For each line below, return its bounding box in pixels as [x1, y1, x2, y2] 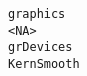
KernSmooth [8, 56, 80, 71]
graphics [8, 7, 66, 21]
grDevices [8, 40, 73, 55]
